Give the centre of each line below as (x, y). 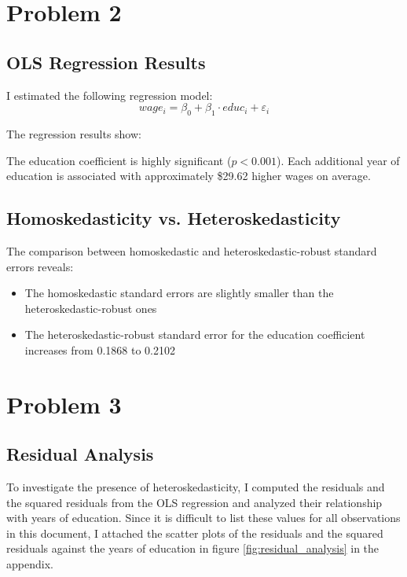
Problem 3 (64, 404)
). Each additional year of (338, 160)
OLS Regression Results (106, 62)
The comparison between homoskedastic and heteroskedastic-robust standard (192, 250)
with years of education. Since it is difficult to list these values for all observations (203, 518)
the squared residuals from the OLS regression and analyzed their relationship (194, 502)
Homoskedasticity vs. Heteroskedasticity (174, 218)
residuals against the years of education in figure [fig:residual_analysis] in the (193, 548)
